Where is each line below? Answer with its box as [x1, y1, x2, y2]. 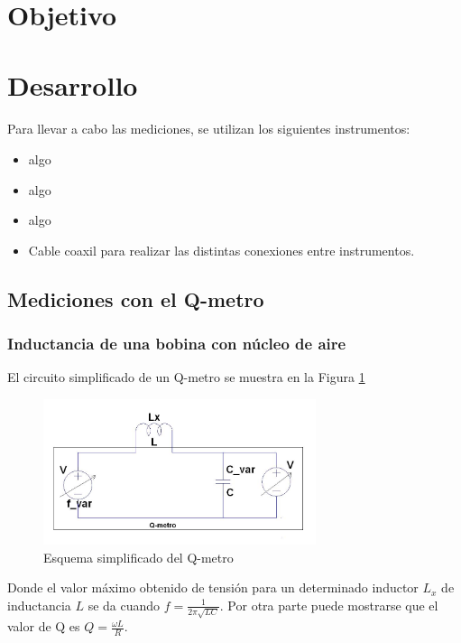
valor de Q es [7, 617, 80, 636]
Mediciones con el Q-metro [7, 284, 264, 312]
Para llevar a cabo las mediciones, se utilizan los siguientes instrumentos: [7, 119, 410, 138]
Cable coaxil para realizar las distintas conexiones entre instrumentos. [28, 240, 415, 259]
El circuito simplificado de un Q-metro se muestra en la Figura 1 [7, 368, 365, 387]
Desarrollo [7, 67, 138, 104]
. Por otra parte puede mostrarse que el [219, 595, 438, 614]
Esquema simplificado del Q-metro [43, 547, 234, 566]
